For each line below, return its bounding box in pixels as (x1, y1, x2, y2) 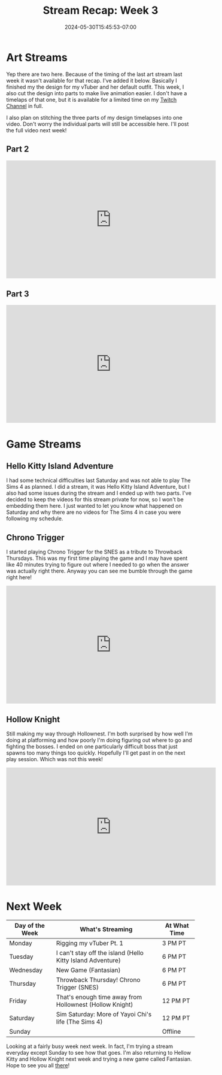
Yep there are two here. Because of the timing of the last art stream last (6, 70, 183, 78)
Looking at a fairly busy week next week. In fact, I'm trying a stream (6, 1043, 174, 1050)
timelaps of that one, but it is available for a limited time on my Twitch (6, 96, 177, 103)
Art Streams (6, 50, 68, 64)
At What (165, 921, 190, 929)
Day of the (14, 921, 45, 929)
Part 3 (6, 289, 29, 299)
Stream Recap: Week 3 (42, 4, 159, 17)
